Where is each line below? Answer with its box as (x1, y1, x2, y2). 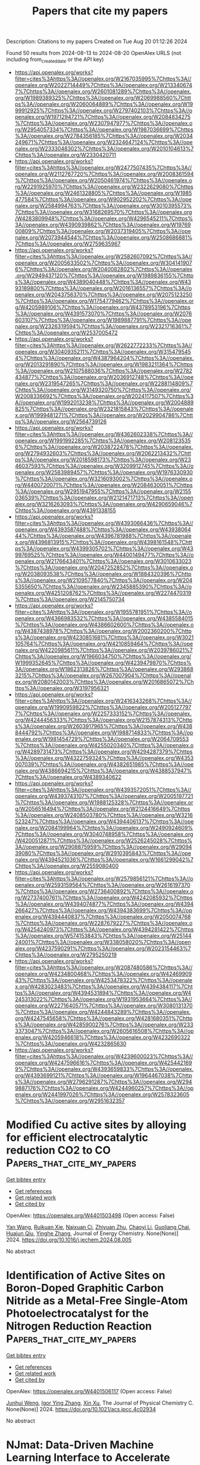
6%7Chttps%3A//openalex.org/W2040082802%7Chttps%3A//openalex (14, 265, 193, 272)
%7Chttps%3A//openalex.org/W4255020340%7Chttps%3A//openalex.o (14, 741, 194, 749)
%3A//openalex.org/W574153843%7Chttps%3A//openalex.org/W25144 (14, 932, 192, 939)
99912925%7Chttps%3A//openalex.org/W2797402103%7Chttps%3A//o (14, 106, 192, 114)
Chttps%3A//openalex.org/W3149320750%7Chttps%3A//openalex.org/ (14, 386, 192, 393)
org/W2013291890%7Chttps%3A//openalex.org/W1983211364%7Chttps (14, 360, 193, 368)
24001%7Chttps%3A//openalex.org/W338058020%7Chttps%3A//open (14, 938, 192, 945)
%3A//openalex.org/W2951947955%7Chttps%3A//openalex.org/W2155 (14, 488, 192, 495)
